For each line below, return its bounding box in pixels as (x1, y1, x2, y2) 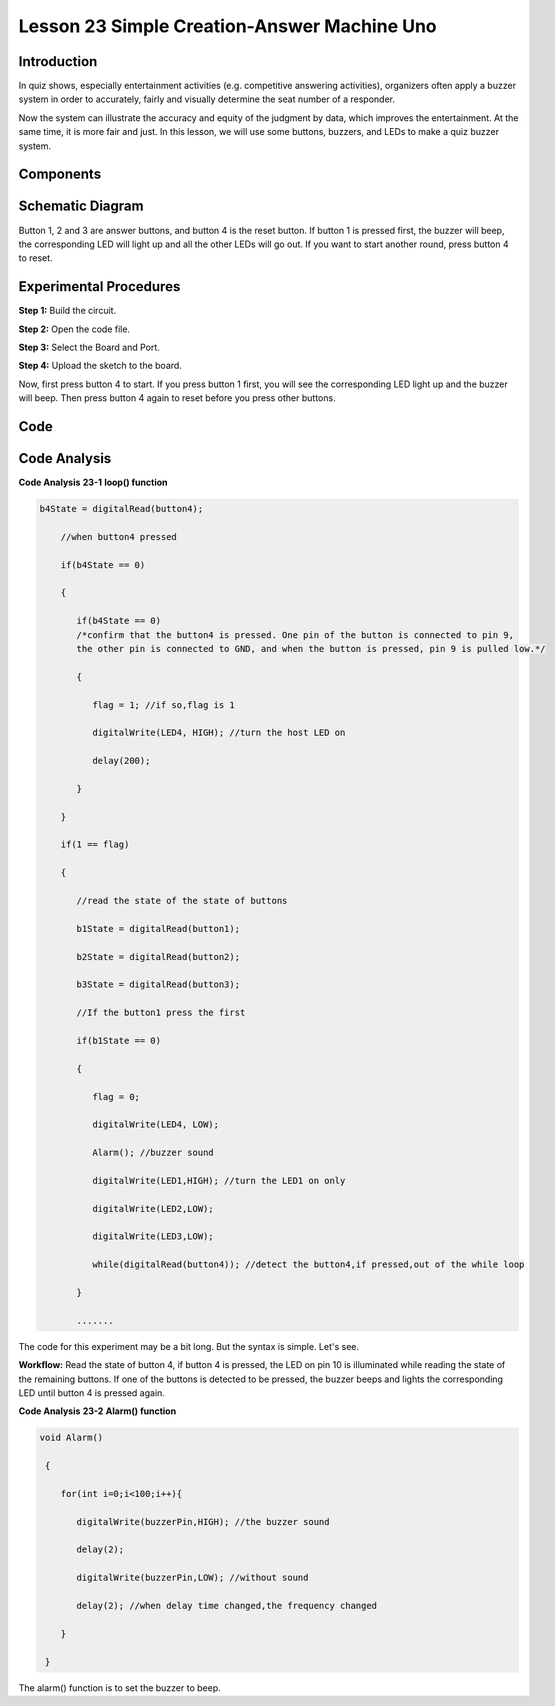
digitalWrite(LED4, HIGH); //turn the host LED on (91, 727, 346, 739)
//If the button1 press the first (76, 1007, 246, 1019)
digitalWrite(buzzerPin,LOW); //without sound (76, 1572, 309, 1584)
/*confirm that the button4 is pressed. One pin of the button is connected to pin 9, (76, 629, 515, 640)
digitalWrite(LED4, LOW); (91, 1119, 220, 1130)
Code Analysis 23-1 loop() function (18, 476, 169, 489)
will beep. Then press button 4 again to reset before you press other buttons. (18, 392, 336, 404)
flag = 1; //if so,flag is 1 (91, 699, 235, 710)
